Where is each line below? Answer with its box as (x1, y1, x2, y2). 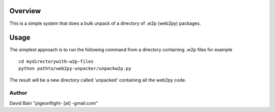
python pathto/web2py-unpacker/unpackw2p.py (18, 66, 132, 71)
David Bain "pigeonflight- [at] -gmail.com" (9, 100, 98, 106)
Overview (9, 7, 41, 15)
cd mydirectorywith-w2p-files (18, 58, 94, 64)
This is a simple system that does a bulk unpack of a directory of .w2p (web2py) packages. (9, 20, 201, 26)
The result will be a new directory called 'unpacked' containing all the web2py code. (9, 77, 186, 83)
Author (9, 89, 28, 96)
